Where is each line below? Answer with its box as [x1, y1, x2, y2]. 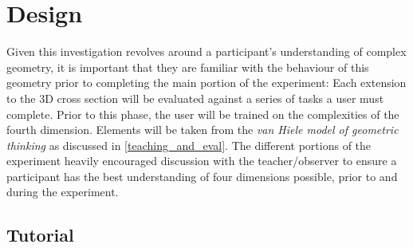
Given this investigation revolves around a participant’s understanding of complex [6, 43, 407, 60]
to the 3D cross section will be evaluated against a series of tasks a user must [6, 89, 384, 106]
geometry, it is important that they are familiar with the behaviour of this [6, 58, 369, 75]
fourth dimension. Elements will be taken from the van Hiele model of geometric [6, 121, 399, 138]
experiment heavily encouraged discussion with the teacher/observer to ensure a [6, 152, 397, 169]
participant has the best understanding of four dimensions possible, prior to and [6, 167, 398, 184]
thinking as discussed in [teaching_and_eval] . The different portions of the [6, 136, 372, 153]
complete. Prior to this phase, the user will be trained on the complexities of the [6, 105, 399, 122]
